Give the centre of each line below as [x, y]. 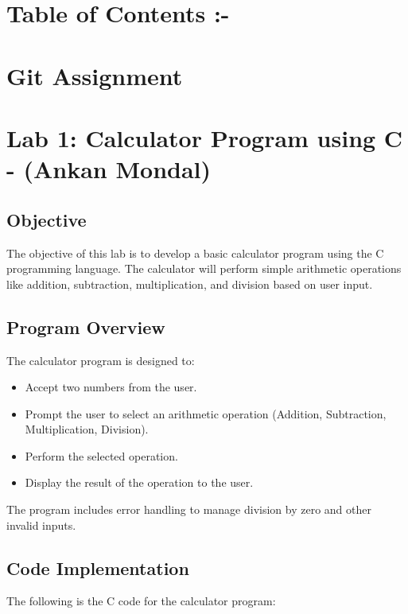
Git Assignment [95, 75]
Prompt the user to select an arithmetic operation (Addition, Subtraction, [206, 413]
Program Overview [86, 326]
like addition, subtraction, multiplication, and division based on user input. [190, 284]
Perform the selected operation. [101, 455]
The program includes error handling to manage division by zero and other [189, 509]
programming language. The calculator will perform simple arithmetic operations [204, 268]
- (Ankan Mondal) [109, 169]
